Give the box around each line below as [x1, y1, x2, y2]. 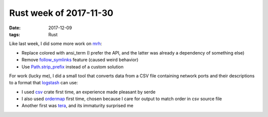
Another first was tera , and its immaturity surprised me [21, 103, 134, 109]
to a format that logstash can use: [9, 80, 78, 86]
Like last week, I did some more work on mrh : [9, 41, 102, 47]
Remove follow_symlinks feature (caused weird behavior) [21, 57, 138, 63]
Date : [9, 25, 21, 31]
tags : [9, 31, 20, 37]
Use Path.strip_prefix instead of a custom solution [21, 63, 124, 69]
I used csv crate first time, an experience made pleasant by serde [21, 89, 156, 95]
